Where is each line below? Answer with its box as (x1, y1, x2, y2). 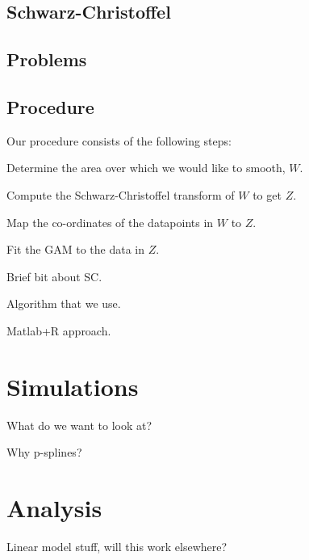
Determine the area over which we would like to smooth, (6, 159, 286, 176)
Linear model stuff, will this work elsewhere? (6, 537, 228, 554)
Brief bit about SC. (6, 267, 102, 284)
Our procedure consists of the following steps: (6, 132, 232, 149)
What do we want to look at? (6, 416, 152, 433)
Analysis (6, 491, 102, 524)
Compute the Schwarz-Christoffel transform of (6, 186, 235, 203)
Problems (6, 47, 87, 72)
